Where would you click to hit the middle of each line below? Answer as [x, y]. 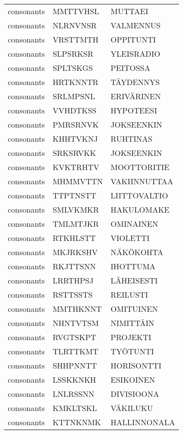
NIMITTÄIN [133, 323]
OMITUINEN [134, 309]
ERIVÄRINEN [136, 96]
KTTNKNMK [77, 422]
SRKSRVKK [74, 153]
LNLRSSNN [73, 394]
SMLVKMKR [76, 209]
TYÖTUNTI [132, 351]
